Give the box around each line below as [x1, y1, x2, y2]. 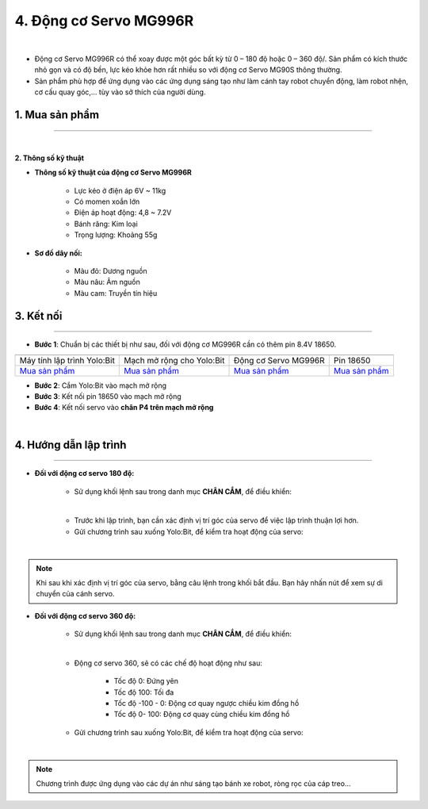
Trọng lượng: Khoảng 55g [74, 230, 158, 240]
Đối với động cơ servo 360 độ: [34, 611, 136, 620]
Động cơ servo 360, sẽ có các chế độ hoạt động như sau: [74, 658, 263, 668]
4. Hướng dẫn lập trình [14, 438, 127, 451]
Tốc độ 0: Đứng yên [113, 677, 178, 686]
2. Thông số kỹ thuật [14, 153, 85, 163]
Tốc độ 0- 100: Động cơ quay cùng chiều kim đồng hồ [113, 710, 290, 719]
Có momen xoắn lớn [74, 197, 140, 206]
